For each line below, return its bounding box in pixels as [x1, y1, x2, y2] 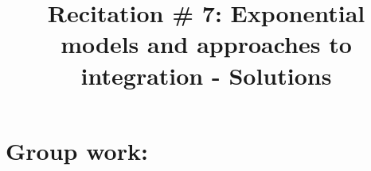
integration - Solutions [80, 59, 332, 91]
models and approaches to [61, 28, 352, 60]
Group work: [6, 134, 148, 166]
